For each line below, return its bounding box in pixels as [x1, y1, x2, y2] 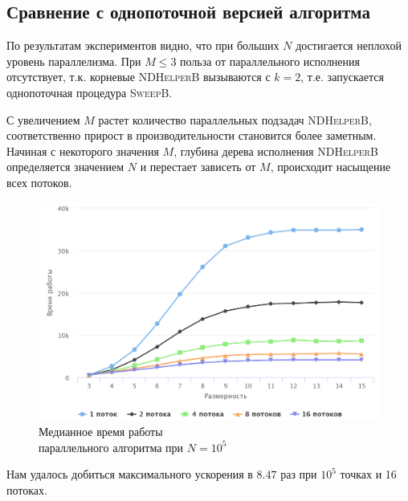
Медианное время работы [39, 423, 163, 440]
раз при [280, 466, 317, 483]
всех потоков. [6, 173, 72, 190]
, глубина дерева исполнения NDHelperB [173, 142, 378, 159]
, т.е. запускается [300, 68, 384, 85]
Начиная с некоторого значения [6, 142, 159, 159]
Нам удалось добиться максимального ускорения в [6, 466, 253, 483]
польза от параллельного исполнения [180, 52, 360, 69]
